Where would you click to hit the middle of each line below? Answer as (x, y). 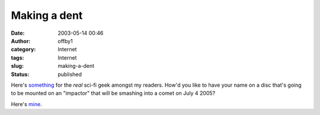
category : (23, 50)
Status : (20, 74)
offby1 (65, 41)
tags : (17, 57)
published (70, 74)
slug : (17, 66)
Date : (18, 33)
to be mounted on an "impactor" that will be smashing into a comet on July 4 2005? (113, 93)
